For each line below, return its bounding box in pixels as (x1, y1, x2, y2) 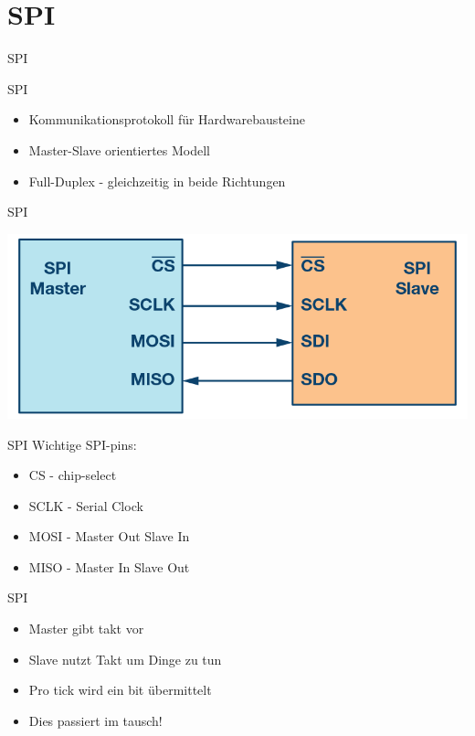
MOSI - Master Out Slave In (28, 527, 190, 546)
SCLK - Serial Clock (28, 496, 143, 515)
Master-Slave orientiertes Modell (28, 140, 211, 159)
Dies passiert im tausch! (28, 710, 163, 730)
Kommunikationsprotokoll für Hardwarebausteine (28, 110, 305, 129)
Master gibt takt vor (28, 619, 144, 638)
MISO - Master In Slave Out (28, 557, 190, 576)
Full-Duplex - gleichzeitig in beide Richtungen (28, 171, 286, 190)
